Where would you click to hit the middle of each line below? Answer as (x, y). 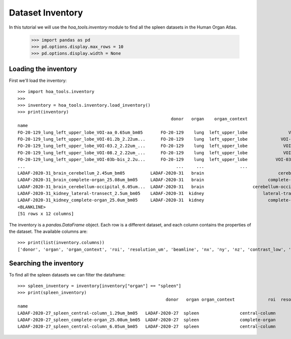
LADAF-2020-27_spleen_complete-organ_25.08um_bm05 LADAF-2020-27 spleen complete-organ (147, 320)
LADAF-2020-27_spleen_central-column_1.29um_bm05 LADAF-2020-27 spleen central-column (147, 313)
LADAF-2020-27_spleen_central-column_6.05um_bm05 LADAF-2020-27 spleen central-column (147, 327)
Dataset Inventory (46, 13)
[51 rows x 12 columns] (46, 214)
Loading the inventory (43, 69)
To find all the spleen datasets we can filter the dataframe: (67, 274)
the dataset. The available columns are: (48, 232)
